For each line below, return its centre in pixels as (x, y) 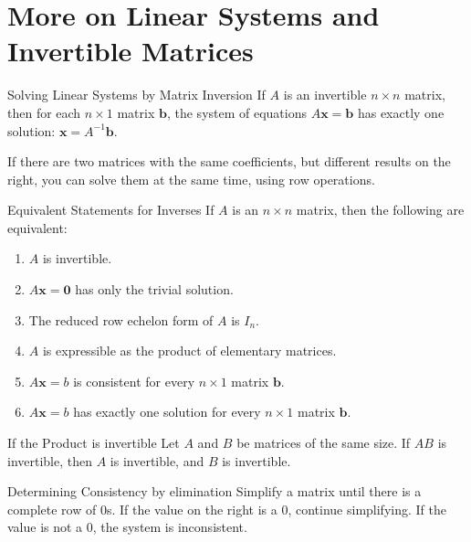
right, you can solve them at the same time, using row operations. (191, 179)
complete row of (52, 509)
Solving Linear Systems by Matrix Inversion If (136, 95)
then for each (44, 112)
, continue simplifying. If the (367, 509)
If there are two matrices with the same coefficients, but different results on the (229, 161)
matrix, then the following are (380, 210)
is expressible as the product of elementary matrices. (189, 351)
